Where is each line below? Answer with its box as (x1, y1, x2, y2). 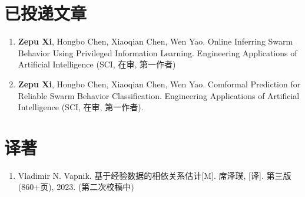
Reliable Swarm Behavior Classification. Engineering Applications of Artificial (18, 89, 300, 101)
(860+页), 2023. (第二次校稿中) (18, 181, 134, 193)
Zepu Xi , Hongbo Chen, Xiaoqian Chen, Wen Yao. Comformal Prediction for (18, 77, 301, 90)
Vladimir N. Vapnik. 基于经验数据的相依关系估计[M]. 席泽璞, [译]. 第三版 (18, 169, 291, 181)
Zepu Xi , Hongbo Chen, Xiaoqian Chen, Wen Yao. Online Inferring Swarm (18, 35, 293, 47)
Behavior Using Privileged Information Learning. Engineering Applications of (18, 46, 297, 59)
